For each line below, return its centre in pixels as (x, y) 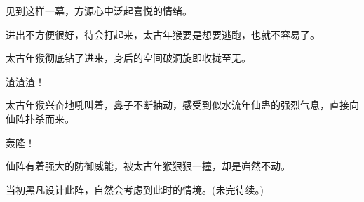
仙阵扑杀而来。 (40, 118)
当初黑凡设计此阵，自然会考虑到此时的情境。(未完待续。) (135, 189)
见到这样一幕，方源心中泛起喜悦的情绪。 (99, 11)
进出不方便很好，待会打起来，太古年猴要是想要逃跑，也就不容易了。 (163, 34)
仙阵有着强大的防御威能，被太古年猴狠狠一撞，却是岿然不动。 (148, 166)
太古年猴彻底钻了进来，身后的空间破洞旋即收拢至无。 (128, 58)
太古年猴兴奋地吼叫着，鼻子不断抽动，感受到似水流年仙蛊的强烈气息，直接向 (182, 105)
